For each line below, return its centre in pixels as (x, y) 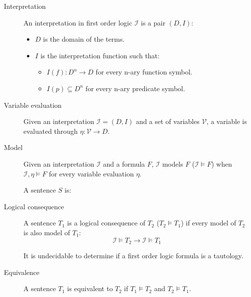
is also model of (47, 232)
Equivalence (22, 272)
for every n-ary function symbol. (144, 72)
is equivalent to (90, 288)
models (173, 163)
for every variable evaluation (91, 173)
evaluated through (51, 131)
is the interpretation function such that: (100, 55)
